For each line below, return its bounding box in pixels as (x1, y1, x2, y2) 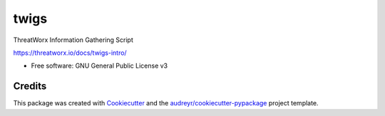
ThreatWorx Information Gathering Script (13, 36, 133, 44)
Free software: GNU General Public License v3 (31, 61, 168, 70)
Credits (13, 80, 47, 93)
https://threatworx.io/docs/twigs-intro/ (13, 48, 128, 57)
